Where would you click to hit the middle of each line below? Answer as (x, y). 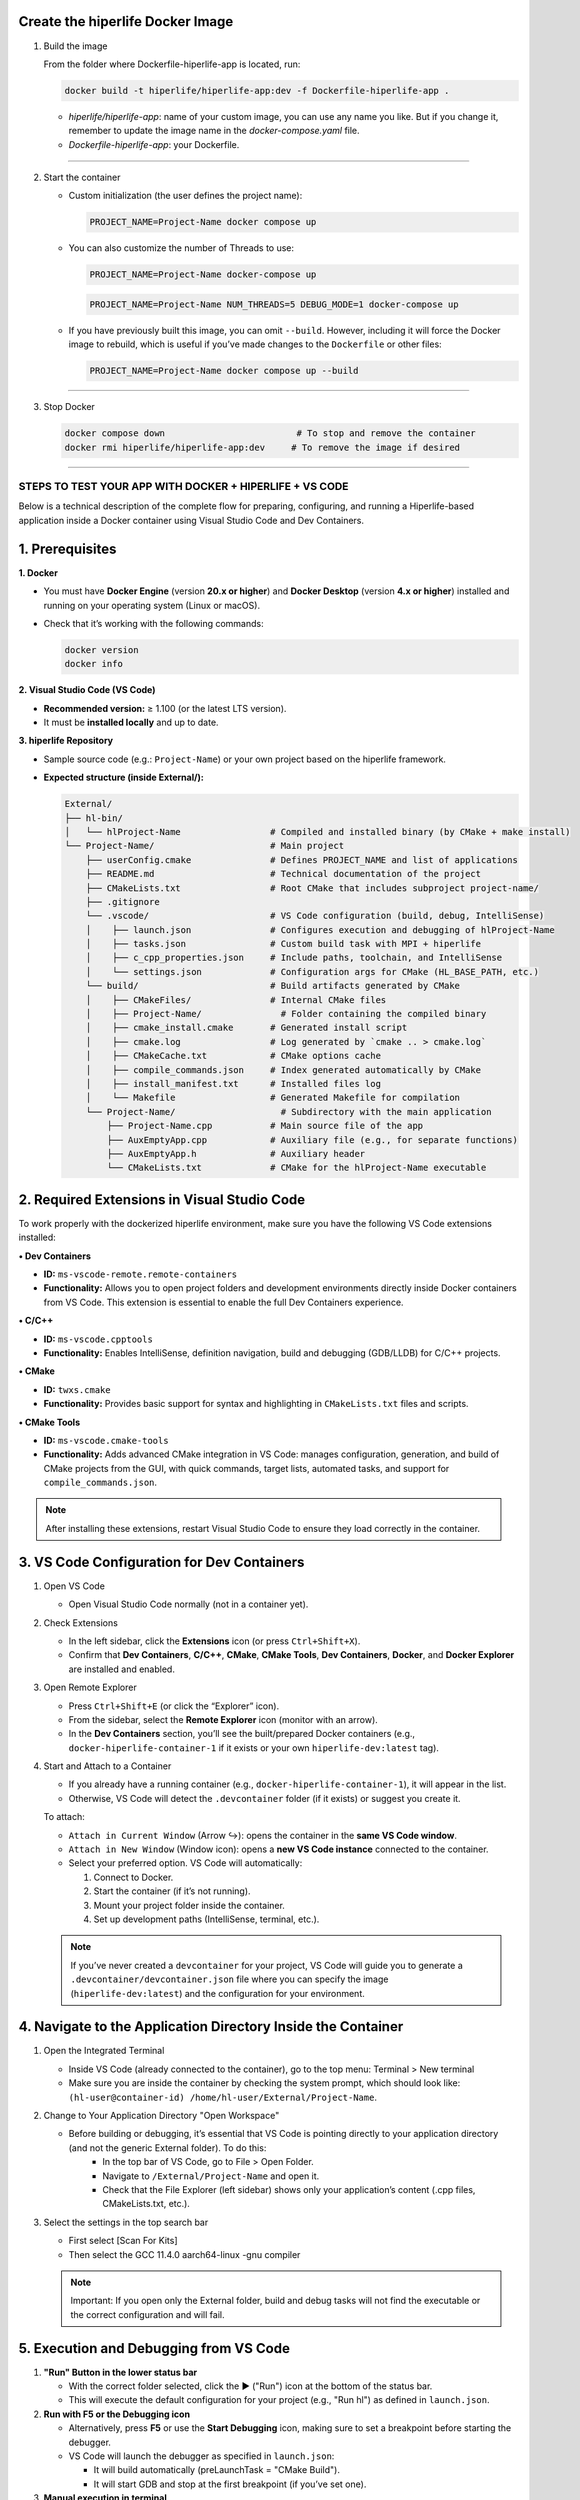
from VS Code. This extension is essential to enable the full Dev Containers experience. (223, 1302)
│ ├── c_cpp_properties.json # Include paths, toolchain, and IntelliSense (294, 958)
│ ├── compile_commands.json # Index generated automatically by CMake (283, 1069)
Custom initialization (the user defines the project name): (185, 196)
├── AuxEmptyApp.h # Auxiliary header (236, 1153)
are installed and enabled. (121, 1669)
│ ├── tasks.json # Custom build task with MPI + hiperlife (283, 944)
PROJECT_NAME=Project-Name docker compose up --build (224, 371)
